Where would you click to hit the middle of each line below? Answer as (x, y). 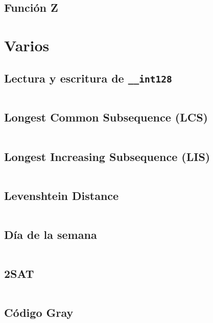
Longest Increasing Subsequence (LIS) (107, 156)
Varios (27, 45)
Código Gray (39, 312)
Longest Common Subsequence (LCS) (106, 117)
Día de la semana (51, 234)
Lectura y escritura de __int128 (88, 78)
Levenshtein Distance (62, 195)
